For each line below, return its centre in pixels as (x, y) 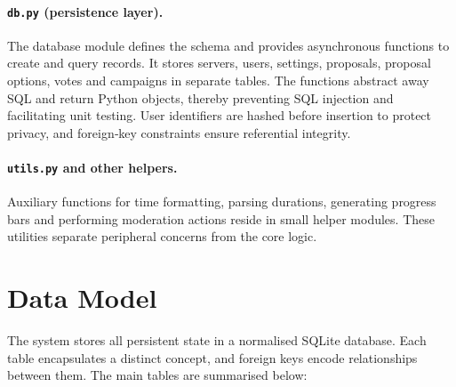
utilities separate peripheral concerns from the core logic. (162, 236)
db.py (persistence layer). (85, 11)
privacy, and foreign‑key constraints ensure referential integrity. (179, 132)
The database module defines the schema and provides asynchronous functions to (228, 45)
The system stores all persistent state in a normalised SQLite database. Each (217, 340)
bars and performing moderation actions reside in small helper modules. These (221, 218)
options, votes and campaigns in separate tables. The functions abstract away (218, 81)
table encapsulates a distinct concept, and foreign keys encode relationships (212, 357)
